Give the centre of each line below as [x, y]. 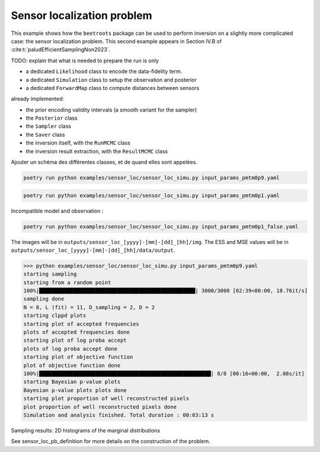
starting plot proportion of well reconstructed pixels [106, 399]
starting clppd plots [55, 316]
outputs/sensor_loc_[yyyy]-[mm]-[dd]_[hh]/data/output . [93, 250]
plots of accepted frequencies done [77, 332]
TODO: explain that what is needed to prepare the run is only [85, 60]
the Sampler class [48, 126]
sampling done [44, 299]
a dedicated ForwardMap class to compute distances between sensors [113, 88]
